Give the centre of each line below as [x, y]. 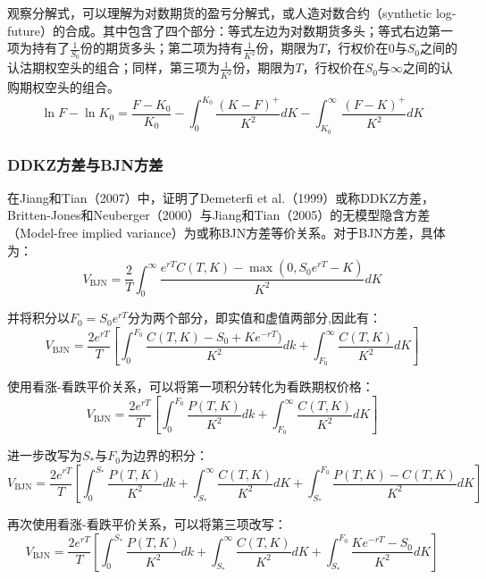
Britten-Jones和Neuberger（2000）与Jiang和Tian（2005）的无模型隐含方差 [219, 215]
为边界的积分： [164, 455]
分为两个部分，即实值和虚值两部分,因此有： [255, 318]
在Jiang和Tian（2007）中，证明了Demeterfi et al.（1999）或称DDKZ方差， [221, 197]
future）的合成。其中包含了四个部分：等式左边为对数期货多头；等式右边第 [224, 30]
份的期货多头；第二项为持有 [162, 48]
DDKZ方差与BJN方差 [85, 164]
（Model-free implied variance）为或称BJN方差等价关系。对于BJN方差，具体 [226, 232]
